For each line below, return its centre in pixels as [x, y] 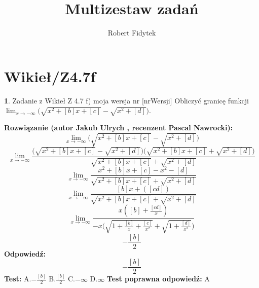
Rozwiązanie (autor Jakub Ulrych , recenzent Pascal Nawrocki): [119, 127]
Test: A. [18, 279]
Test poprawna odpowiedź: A [158, 279]
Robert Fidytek [132, 33]
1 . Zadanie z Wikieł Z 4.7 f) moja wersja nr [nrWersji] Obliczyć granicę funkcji [126, 100]
